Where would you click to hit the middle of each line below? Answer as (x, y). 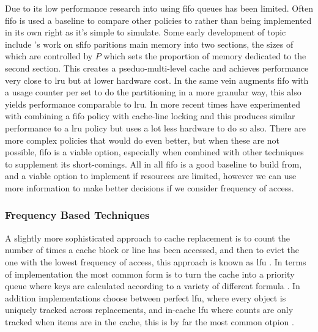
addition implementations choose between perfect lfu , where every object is (146, 297)
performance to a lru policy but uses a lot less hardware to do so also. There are (155, 127)
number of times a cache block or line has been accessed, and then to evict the (152, 250)
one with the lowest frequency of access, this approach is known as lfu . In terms (156, 261)
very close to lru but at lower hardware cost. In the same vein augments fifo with (157, 80)
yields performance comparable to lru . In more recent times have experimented (153, 104)
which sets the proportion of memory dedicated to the (205, 56)
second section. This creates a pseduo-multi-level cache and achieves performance (157, 68)
